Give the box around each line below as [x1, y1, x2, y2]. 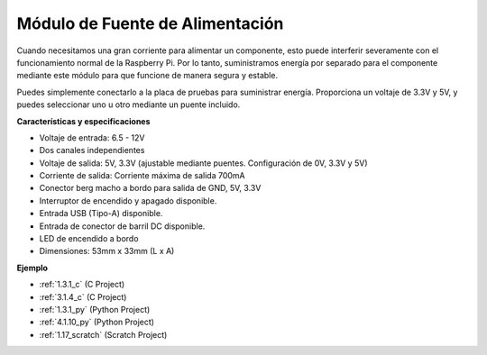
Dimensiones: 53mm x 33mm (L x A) [39, 246, 175, 257]
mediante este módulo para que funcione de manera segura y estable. [16, 70, 279, 81]
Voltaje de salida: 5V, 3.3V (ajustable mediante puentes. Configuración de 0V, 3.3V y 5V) [39, 158, 368, 168]
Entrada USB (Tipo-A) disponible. [39, 208, 163, 219]
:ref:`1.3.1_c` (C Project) [39, 279, 125, 290]
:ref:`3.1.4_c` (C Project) [39, 291, 127, 302]
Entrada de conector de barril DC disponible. [39, 221, 206, 232]
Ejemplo [16, 262, 49, 273]
